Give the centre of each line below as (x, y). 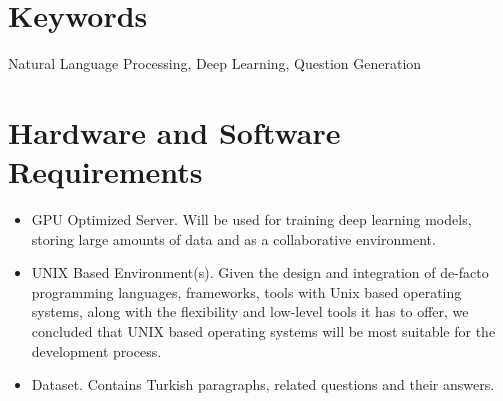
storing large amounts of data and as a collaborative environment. (233, 238)
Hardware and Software (174, 131)
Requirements (105, 171)
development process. (96, 350)
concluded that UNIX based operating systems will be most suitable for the (263, 331)
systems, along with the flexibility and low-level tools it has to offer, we (250, 311)
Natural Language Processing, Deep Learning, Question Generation (215, 63)
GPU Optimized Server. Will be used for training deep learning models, (251, 219)
